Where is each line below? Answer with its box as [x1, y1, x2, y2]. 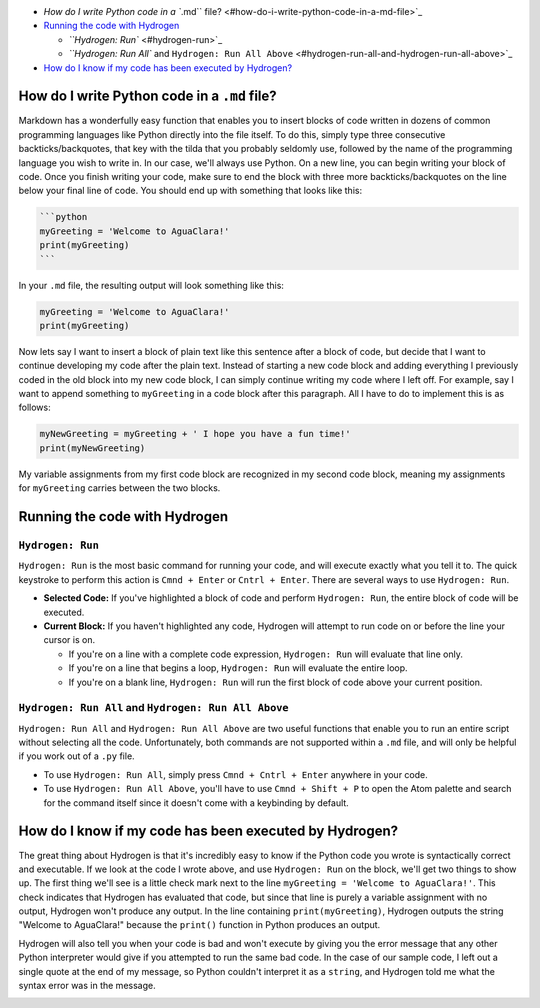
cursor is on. [43, 634, 95, 646]
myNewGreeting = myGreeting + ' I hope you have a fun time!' [39, 428, 351, 440]
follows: [18, 401, 51, 414]
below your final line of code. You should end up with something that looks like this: [18, 185, 363, 197]
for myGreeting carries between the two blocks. [18, 482, 221, 494]
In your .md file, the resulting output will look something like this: [18, 279, 285, 291]
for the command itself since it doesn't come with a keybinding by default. [43, 796, 349, 809]
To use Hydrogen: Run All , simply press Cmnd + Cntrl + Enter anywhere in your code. [43, 768, 429, 780]
